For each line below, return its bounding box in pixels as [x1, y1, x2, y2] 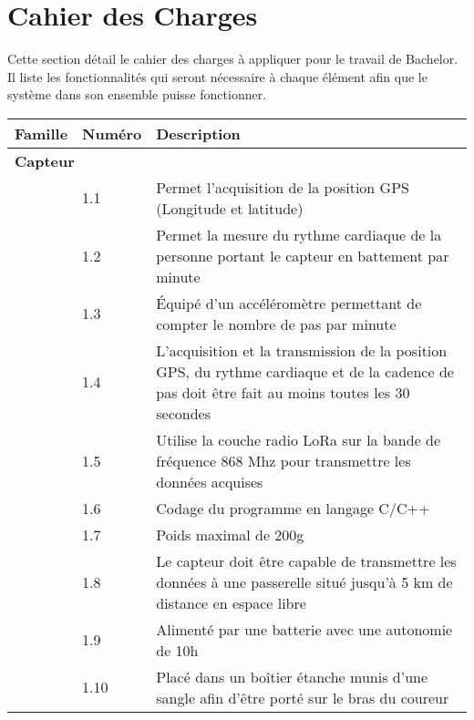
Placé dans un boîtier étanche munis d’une [156, 665, 428, 687]
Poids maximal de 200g [156, 523, 304, 545]
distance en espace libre [156, 591, 306, 613]
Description [156, 122, 241, 144]
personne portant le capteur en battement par [156, 244, 449, 266]
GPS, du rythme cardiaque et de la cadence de [156, 360, 454, 382]
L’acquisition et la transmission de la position [156, 339, 448, 361]
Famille [15, 122, 68, 144]
